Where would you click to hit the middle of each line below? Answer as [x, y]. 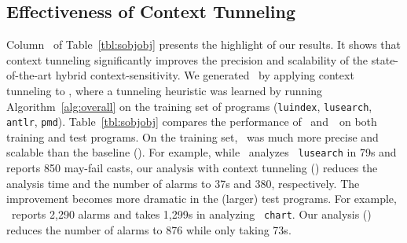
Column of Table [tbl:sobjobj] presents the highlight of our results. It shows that [203, 44]
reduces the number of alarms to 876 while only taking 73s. [149, 229]
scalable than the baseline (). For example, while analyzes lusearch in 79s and [202, 152]
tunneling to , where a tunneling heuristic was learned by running [165, 90]
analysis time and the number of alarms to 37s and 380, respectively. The [183, 183]
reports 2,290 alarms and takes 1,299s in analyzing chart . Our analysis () [191, 214]
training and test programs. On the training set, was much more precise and [192, 136]
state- [385, 59]
